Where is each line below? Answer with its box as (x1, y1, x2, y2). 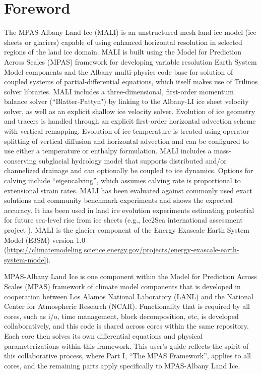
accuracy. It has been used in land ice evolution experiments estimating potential (4, 204, 254, 215)
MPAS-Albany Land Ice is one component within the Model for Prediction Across (4, 271, 257, 282)
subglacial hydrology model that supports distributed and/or (38, 155, 227, 166)
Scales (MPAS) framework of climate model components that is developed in (4, 281, 241, 291)
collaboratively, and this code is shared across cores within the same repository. (4, 320, 249, 331)
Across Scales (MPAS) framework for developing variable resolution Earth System (4, 56, 257, 67)
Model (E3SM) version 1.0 (4, 234, 85, 245)
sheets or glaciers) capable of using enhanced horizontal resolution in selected (4, 36, 242, 47)
